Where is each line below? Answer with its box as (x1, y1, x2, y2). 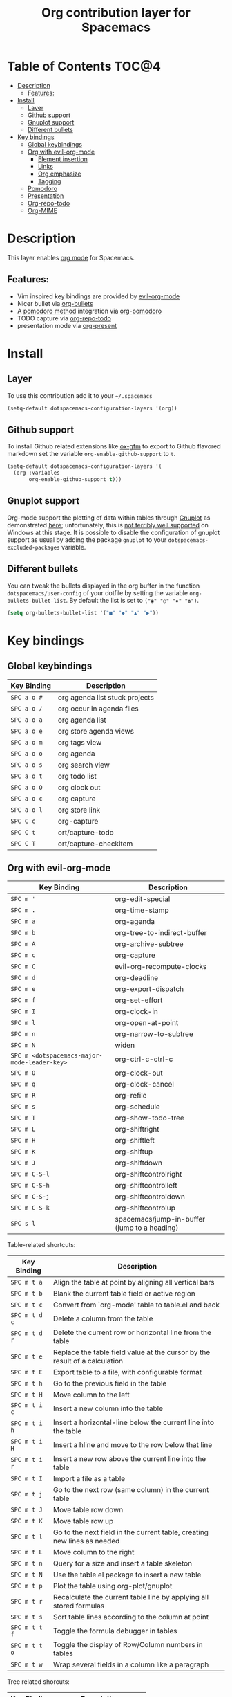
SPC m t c (10, 1301, 43, 1309)
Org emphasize (37, 170, 81, 178)
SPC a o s (10, 761, 43, 769)
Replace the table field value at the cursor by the (52, 1347, 211, 1357)
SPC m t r (10, 1597, 43, 1606)
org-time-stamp (115, 905, 169, 915)
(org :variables (13, 469, 60, 477)
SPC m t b (10, 1289, 43, 1298)
